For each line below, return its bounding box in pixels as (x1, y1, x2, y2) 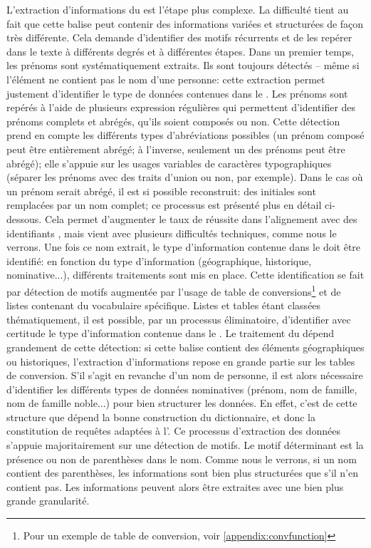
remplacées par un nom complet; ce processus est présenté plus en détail (6, 197, 322, 212)
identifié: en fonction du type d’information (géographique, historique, (6, 253, 312, 268)
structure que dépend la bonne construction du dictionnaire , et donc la (6, 409, 315, 424)
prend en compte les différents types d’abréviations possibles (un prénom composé (6, 128, 365, 143)
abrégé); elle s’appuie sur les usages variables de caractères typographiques (6, 155, 332, 170)
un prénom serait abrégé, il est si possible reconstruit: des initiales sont (6, 183, 316, 198)
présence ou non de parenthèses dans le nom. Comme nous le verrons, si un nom (6, 451, 357, 466)
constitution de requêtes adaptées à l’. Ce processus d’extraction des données (6, 423, 340, 438)
